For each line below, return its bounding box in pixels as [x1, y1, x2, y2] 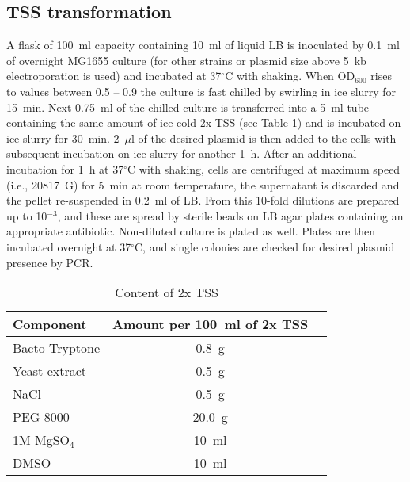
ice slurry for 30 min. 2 [6, 129, 120, 146]
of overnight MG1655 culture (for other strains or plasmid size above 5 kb [6, 52, 366, 68]
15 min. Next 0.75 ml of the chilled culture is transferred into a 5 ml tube [6, 98, 370, 115]
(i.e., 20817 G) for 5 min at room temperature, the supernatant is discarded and [6, 176, 400, 193]
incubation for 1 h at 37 [6, 160, 124, 177]
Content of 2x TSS [115, 283, 218, 302]
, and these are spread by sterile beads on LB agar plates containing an [57, 207, 404, 224]
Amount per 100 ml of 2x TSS [112, 315, 309, 334]
